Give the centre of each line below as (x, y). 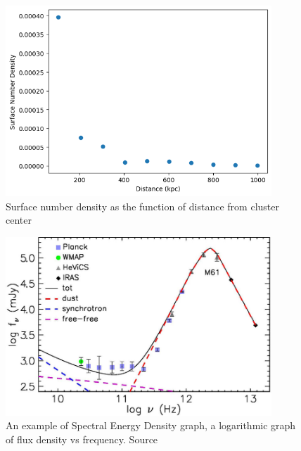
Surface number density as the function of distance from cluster (142, 206)
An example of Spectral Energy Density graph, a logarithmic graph (151, 425)
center (19, 220)
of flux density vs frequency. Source (82, 439)
